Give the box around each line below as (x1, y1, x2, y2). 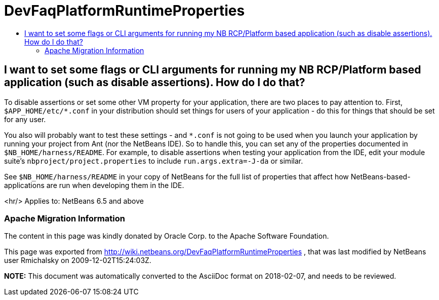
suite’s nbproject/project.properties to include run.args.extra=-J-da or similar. (4, 156, 303, 165)
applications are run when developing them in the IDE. (4, 180, 184, 190)
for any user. (4, 115, 46, 124)
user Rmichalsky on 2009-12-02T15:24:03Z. (4, 256, 151, 265)
